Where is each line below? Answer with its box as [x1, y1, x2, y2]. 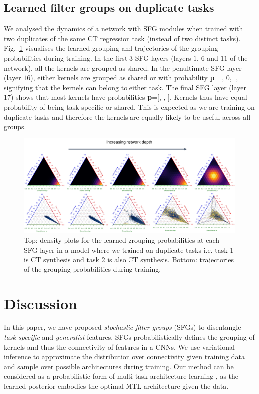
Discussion [4, 293, 77, 313]
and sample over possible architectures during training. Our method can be [4, 361, 234, 371]
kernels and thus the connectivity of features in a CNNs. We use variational [4, 341, 235, 352]
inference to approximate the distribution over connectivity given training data [4, 351, 245, 362]
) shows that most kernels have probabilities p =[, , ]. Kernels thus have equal [11, 92, 247, 102]
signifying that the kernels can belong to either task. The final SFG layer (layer [4, 82, 247, 92]
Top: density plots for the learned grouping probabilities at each [24, 234, 220, 245]
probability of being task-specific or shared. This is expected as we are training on [4, 101, 255, 112]
